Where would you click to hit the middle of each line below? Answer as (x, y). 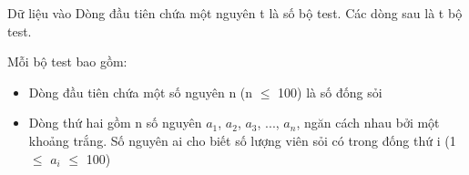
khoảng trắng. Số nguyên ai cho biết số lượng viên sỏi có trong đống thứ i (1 (242, 140)
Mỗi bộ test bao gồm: (67, 62)
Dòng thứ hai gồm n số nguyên (115, 123)
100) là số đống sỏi (330, 92)
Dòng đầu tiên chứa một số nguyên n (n (141, 92)
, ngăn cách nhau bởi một (368, 123)
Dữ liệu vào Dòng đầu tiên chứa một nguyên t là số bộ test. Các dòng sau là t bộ (235, 13)
